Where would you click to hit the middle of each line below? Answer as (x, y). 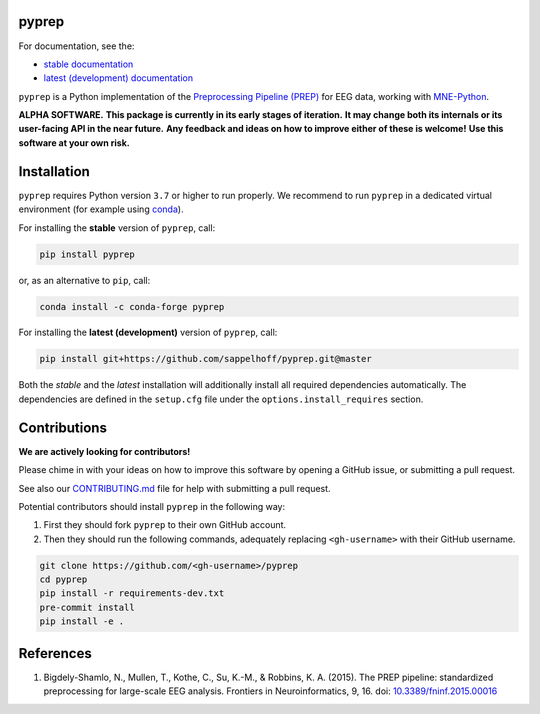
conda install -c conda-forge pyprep (132, 306)
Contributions (62, 427)
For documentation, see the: (76, 46)
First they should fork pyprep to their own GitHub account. (165, 525)
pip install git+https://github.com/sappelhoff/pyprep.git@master (205, 359)
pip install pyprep (87, 254)
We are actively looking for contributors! (104, 451)
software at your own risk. (74, 142)
